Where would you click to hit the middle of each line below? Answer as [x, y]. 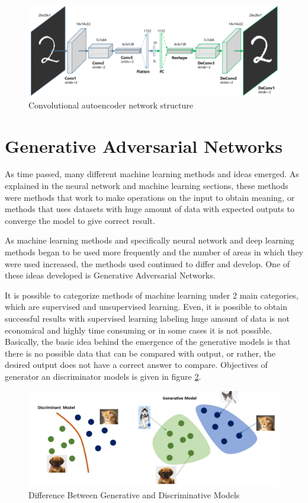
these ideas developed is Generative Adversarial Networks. [110, 275]
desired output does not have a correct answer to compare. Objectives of [136, 365]
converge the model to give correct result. [80, 220]
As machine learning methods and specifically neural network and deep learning [150, 240]
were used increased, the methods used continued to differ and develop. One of [147, 263]
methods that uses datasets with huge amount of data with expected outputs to [150, 209]
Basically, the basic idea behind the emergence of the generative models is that [148, 342]
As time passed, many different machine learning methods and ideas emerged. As [152, 174]
